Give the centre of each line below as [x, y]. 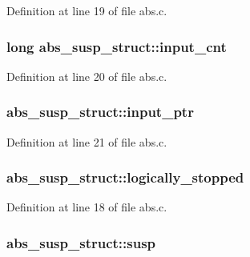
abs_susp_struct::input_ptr [100, 112]
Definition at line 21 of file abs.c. [87, 141]
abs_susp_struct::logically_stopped [125, 177]
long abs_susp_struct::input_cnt [117, 46]
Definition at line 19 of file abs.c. [87, 10]
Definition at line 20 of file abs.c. [87, 76]
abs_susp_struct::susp [81, 242]
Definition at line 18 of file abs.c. [87, 207]
